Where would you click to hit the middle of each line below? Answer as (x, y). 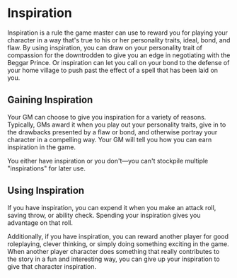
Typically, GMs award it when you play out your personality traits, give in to (117, 124)
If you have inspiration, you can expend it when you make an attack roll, (112, 207)
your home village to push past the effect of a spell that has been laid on (112, 70)
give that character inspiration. (52, 266)
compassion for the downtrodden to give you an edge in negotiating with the (119, 55)
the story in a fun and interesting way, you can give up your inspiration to (114, 259)
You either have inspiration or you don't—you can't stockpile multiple (108, 161)
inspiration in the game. (42, 147)
